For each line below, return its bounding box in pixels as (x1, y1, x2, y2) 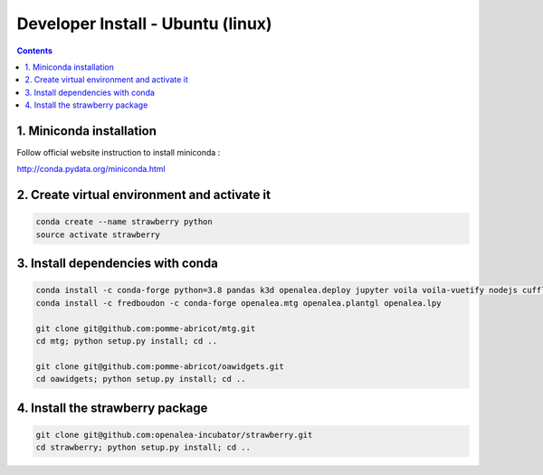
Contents (16, 45, 53, 56)
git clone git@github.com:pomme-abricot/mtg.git (35, 323, 256, 334)
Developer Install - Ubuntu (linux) (16, 14, 272, 33)
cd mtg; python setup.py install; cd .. (35, 336, 217, 346)
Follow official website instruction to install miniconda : (16, 147, 221, 158)
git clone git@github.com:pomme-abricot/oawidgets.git (35, 361, 284, 371)
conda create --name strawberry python (35, 217, 213, 227)
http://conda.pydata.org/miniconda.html (16, 164, 167, 175)
